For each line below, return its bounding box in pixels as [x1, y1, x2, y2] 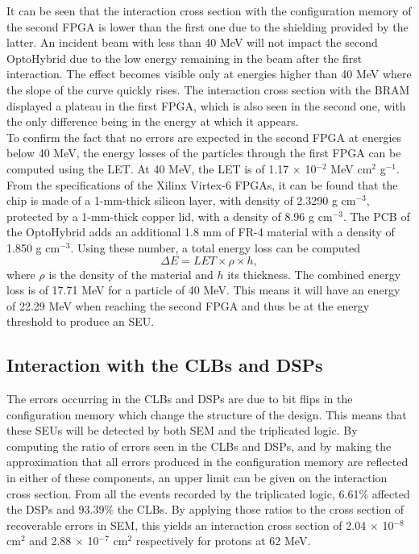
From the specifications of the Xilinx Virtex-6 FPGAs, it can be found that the [6, 176, 398, 193]
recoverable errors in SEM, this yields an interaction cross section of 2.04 [6, 516, 367, 533]
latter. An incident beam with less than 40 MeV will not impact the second [6, 34, 378, 51]
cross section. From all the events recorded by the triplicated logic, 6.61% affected [6, 485, 410, 502]
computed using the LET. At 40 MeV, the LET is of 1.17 [6, 160, 289, 177]
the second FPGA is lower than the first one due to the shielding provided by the [6, 18, 409, 35]
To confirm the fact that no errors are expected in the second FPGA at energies [6, 128, 402, 145]
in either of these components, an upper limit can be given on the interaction [6, 469, 388, 486]
